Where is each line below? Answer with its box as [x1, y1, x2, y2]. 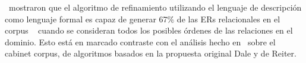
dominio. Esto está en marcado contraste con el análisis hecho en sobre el [5, 35, 276, 48]
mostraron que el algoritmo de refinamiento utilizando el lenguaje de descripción [8, 1, 302, 13]
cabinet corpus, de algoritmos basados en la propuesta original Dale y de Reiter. [5, 47, 296, 59]
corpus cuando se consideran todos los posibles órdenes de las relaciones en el [5, 24, 293, 37]
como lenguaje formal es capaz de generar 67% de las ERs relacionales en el [5, 12, 280, 25]
